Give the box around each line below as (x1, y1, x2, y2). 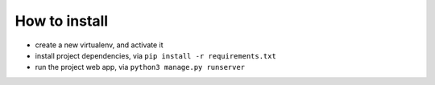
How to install (14, 12, 109, 30)
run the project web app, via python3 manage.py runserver (35, 63, 246, 72)
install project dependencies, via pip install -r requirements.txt (35, 51, 277, 60)
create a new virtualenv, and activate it (35, 40, 164, 50)
